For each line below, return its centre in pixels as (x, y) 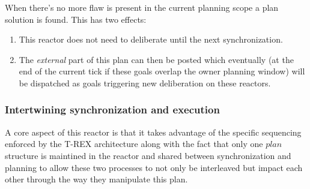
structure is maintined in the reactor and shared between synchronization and (148, 155)
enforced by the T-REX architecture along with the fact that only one (134, 144)
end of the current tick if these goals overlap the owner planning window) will (162, 71)
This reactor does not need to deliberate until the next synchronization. (151, 39)
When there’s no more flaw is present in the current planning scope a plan (142, 7)
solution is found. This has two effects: (76, 19)
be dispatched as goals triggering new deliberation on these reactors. (145, 82)
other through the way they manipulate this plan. (96, 179)
